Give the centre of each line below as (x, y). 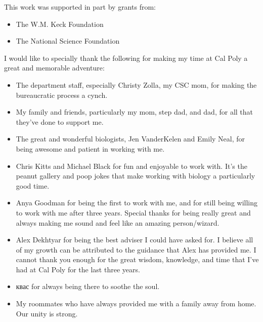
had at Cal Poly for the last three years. (78, 269)
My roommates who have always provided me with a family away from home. (136, 303)
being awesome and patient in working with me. (90, 148)
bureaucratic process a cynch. (62, 95)
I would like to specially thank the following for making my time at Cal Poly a (126, 58)
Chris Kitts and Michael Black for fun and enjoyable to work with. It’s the (131, 166)
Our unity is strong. (47, 313)
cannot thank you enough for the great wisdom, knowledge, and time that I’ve (137, 259)
